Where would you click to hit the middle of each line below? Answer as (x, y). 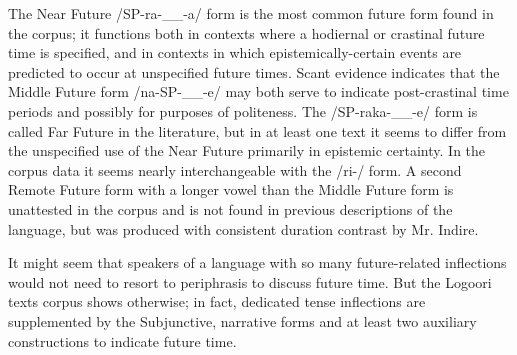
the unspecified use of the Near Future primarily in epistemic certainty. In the (247, 150)
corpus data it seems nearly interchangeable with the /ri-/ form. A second (235, 169)
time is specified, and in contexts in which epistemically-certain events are (235, 52)
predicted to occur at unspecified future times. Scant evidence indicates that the (254, 71)
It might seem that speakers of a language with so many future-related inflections (257, 262)
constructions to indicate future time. (122, 340)
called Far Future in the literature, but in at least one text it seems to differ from (257, 130)
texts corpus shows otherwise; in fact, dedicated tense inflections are (217, 301)
